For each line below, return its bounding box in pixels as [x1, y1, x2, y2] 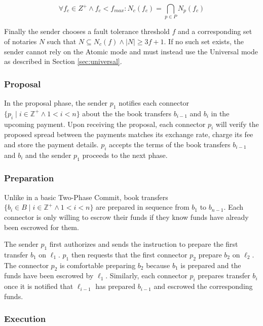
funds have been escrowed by [4, 270, 94, 281]
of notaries [4, 36, 37, 46]
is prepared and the [180, 259, 241, 270]
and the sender [25, 149, 71, 160]
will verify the [215, 118, 259, 129]
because [146, 259, 170, 270]
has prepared [95, 281, 135, 291]
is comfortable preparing [59, 259, 136, 270]
